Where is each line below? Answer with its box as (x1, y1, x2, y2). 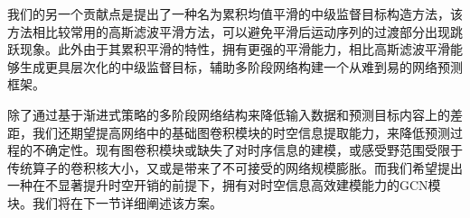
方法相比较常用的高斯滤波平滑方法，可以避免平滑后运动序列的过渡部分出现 (7, 22, 450, 41)
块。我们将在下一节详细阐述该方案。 (7, 193, 222, 212)
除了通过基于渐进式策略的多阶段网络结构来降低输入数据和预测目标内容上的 (7, 104, 450, 123)
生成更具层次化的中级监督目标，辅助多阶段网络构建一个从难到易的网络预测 (19, 57, 463, 76)
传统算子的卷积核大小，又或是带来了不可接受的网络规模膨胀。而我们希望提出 (7, 158, 463, 177)
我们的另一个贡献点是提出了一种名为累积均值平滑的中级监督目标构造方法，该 (7, 5, 463, 23)
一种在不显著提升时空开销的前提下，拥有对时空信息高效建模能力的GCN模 (7, 176, 441, 195)
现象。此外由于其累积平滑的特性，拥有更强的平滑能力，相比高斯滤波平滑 (19, 40, 450, 59)
